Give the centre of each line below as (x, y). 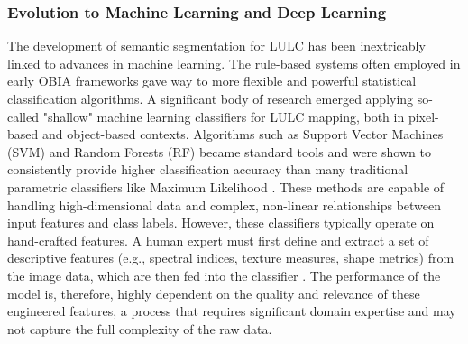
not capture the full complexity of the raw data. (140, 328)
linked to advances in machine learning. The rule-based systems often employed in (234, 63)
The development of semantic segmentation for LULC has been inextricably (216, 46)
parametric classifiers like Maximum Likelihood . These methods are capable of (226, 186)
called (23, 116)
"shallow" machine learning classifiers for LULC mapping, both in (224, 116)
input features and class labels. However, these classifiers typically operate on (221, 223)
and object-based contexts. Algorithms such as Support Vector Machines (243, 134)
